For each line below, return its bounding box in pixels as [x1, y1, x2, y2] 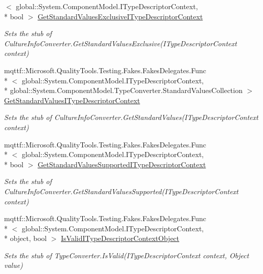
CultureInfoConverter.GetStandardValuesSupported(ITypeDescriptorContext [4, 186, 239, 196]
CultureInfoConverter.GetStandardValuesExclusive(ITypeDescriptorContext [4, 38, 237, 48]
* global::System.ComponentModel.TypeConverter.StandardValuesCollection [4, 85, 243, 96]
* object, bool [4, 233, 47, 243]
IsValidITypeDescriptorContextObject [61, 233, 180, 243]
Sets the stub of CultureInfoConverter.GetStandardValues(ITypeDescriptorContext [4, 112, 258, 123]
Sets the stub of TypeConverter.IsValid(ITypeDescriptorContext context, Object [4, 250, 249, 260]
